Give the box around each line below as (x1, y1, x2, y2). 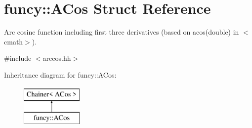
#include (4, 53, 32, 63)
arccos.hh (42, 53, 71, 63)
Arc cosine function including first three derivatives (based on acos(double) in (4, 27, 239, 37)
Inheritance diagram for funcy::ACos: (4, 69, 117, 80)
